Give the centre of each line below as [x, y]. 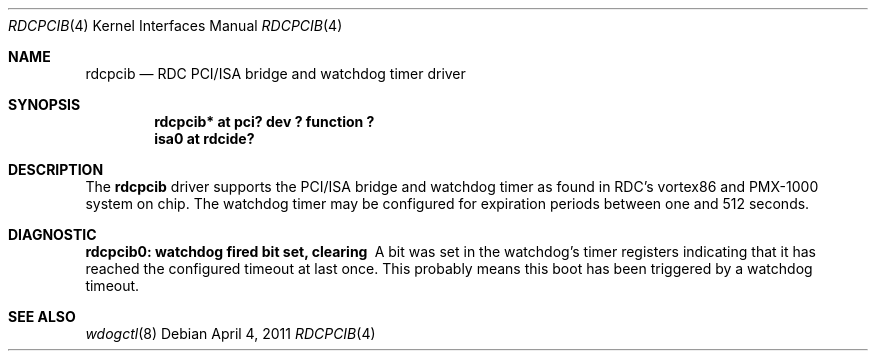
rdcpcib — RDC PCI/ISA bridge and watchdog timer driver [275, 73]
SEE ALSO [42, 316]
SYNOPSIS [44, 104]
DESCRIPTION [56, 169]
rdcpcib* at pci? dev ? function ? [264, 121]
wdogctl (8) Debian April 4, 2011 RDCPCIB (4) [230, 333]
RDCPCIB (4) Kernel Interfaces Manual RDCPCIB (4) [175, 25]
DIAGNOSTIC [52, 234]
